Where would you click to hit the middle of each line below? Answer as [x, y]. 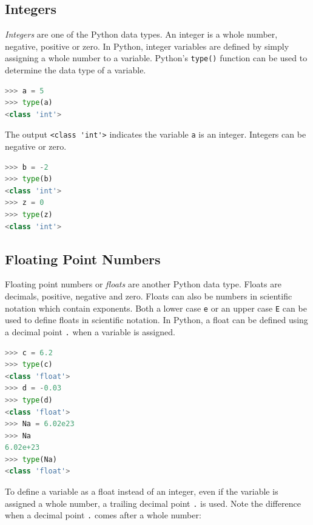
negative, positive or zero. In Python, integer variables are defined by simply [147, 46]
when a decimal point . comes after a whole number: [103, 515]
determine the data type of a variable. [76, 70]
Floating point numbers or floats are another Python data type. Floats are [143, 284]
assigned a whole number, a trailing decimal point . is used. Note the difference [153, 503]
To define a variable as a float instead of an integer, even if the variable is [142, 491]
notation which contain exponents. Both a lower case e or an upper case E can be [156, 308]
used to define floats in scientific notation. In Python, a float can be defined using [156, 320]
